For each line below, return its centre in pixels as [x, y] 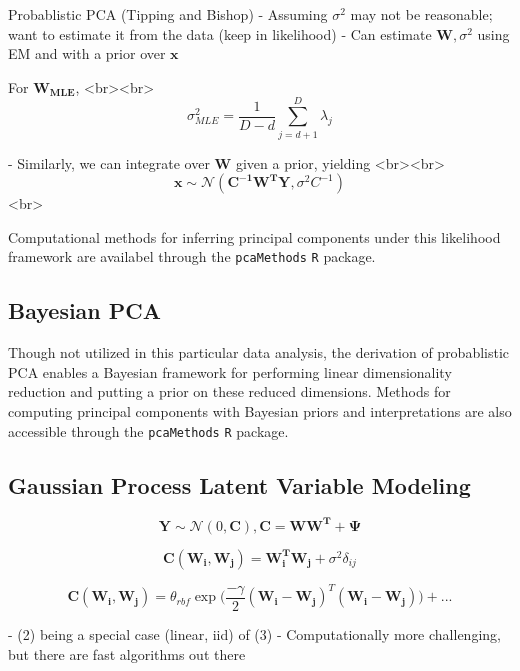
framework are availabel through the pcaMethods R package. [192, 256]
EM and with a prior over [87, 53]
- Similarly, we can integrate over [109, 162]
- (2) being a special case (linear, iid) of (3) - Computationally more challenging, [254, 633]
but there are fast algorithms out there [127, 653]
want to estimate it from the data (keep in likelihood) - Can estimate [220, 33]
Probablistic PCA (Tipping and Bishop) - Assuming [168, 14]
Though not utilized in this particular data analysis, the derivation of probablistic [259, 352]
